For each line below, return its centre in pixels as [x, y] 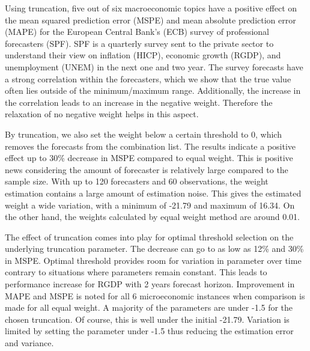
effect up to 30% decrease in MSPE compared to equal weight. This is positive [149, 158]
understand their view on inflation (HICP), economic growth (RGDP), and [143, 55]
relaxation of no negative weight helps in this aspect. [102, 114]
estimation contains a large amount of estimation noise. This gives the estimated [153, 193]
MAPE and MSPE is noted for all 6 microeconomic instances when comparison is [155, 295]
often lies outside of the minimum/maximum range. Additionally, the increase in [153, 90]
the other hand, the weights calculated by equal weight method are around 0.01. [152, 217]
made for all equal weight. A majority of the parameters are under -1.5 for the [149, 307]
